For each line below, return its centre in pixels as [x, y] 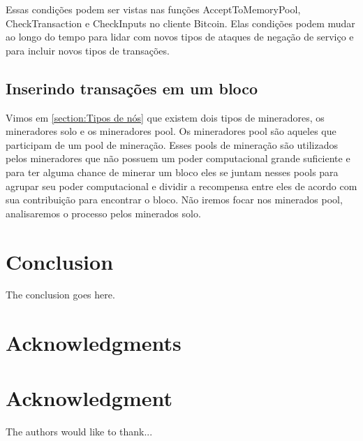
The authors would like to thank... [79, 431]
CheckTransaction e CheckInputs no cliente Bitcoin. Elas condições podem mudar [180, 23]
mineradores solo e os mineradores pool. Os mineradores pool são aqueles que [171, 131]
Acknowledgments [94, 343]
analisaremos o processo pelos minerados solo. [103, 213]
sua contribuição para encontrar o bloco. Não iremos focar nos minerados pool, [174, 200]
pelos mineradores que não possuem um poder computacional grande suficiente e [178, 158]
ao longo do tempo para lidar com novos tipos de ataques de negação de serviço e [180, 37]
